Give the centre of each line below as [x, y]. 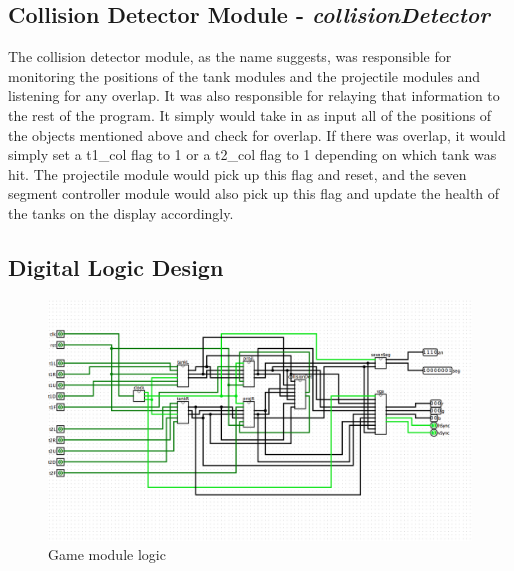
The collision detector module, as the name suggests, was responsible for [230, 56]
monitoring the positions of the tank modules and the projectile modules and [244, 75]
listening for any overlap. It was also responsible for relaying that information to [254, 95]
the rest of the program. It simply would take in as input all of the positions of [250, 114]
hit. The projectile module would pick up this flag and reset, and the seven [237, 173]
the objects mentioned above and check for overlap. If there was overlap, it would [257, 134]
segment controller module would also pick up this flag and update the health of [254, 193]
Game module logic [107, 554]
